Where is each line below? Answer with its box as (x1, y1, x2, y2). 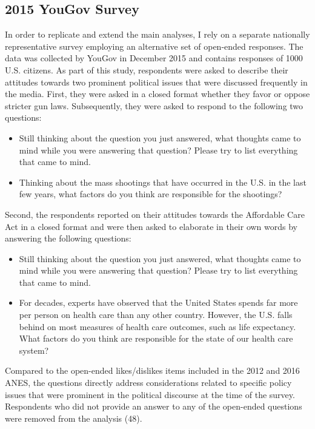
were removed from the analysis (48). (5, 411, 142, 424)
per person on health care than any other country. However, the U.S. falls (19, 308, 293, 321)
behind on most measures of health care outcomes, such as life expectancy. (19, 320, 296, 333)
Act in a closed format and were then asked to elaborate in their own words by (5, 220, 297, 232)
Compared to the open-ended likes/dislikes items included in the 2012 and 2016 (5, 364, 300, 377)
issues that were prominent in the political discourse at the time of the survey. (5, 388, 295, 400)
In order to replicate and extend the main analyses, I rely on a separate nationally (5, 28, 310, 41)
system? (19, 343, 49, 356)
